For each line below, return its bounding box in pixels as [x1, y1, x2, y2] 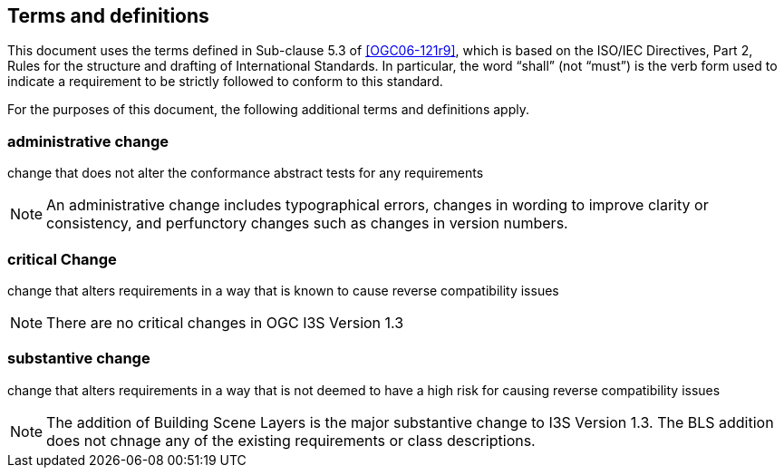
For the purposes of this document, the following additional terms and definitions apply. [7, 102, 529, 118]
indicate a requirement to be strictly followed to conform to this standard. [7, 73, 443, 90]
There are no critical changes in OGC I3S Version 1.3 [46, 313, 404, 332]
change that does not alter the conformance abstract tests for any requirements [7, 165, 484, 181]
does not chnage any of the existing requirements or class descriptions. [46, 431, 536, 450]
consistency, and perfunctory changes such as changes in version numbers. [46, 214, 568, 233]
